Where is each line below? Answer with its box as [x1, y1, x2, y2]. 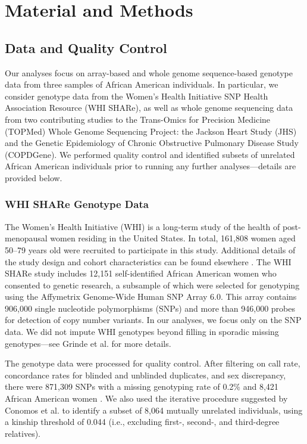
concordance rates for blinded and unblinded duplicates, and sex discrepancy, [5, 368, 286, 381]
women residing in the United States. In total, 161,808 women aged [50, 232, 296, 244]
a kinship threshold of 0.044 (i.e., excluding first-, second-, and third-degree [5, 415, 280, 428]
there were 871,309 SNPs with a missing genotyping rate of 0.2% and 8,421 [5, 380, 278, 393]
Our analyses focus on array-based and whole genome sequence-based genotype [5, 66, 293, 79]
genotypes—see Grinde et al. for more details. [5, 337, 171, 349]
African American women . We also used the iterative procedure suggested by [5, 392, 288, 405]
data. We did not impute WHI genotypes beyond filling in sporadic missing [5, 325, 279, 338]
